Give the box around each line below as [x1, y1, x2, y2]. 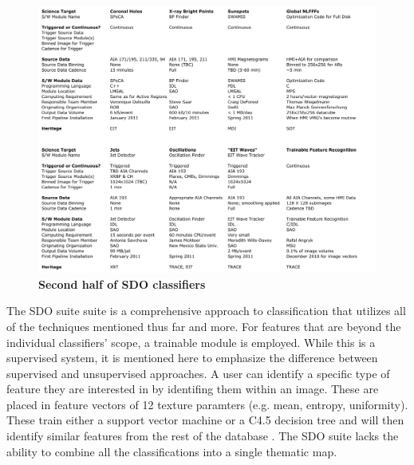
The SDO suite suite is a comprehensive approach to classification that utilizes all [6, 302, 406, 319]
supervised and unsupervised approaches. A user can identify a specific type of [6, 365, 390, 381]
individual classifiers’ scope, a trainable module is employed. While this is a [6, 333, 376, 350]
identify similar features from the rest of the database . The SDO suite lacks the [6, 428, 399, 444]
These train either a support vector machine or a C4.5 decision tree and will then [6, 412, 404, 428]
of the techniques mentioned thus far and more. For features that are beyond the [6, 317, 401, 334]
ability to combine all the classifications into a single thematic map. [6, 443, 337, 459]
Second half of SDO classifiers [38, 275, 206, 292]
